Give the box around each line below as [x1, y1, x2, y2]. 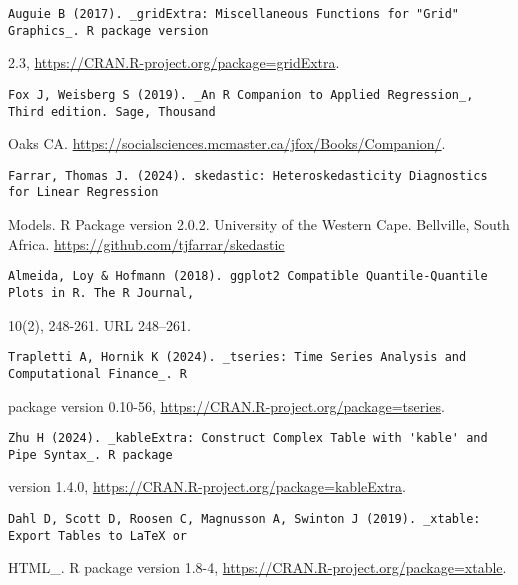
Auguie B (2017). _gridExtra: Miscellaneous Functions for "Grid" [8, 7, 460, 21]
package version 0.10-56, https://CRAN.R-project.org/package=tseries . [8, 395, 445, 416]
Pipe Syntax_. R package [8, 447, 173, 462]
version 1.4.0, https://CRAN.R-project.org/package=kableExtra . [8, 476, 407, 497]
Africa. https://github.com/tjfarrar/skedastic [8, 233, 285, 254]
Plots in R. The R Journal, [8, 285, 195, 300]
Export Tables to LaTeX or [8, 528, 187, 543]
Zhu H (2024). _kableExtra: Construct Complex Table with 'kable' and [8, 431, 488, 446]
